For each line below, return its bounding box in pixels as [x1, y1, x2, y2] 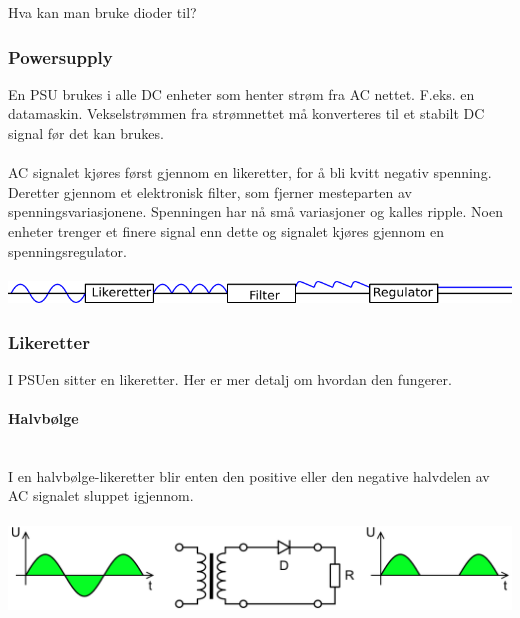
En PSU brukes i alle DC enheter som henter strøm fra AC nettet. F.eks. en [8, 83, 475, 104]
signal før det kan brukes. [8, 123, 164, 143]
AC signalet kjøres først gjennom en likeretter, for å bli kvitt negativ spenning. [8, 162, 492, 183]
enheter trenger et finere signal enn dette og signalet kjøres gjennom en [8, 220, 444, 241]
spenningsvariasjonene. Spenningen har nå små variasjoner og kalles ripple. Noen [8, 201, 503, 222]
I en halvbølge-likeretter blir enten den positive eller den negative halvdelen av [8, 465, 490, 486]
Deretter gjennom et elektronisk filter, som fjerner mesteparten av [8, 181, 412, 202]
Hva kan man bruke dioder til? [8, 2, 197, 22]
